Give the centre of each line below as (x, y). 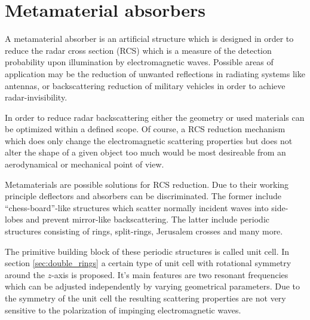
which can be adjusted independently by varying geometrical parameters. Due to (153, 286)
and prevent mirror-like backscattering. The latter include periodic (148, 219)
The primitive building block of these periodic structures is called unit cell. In (147, 251)
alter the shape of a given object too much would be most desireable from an (145, 152)
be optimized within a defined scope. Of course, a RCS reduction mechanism (145, 129)
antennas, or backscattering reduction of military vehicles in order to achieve (145, 85)
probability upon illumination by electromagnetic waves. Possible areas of (139, 62)
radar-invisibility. (36, 97)
